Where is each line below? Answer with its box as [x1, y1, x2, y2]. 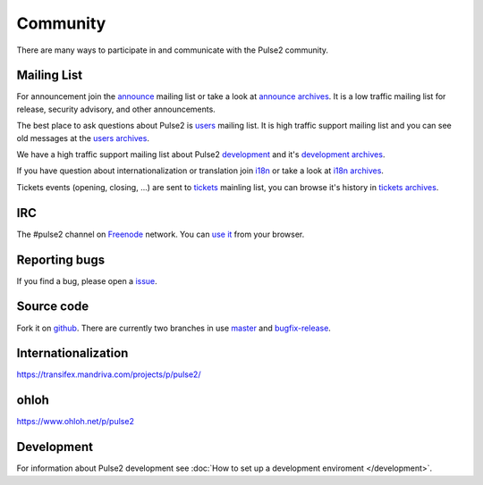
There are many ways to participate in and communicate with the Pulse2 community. [16, 45, 329, 55]
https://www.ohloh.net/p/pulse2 [16, 416, 134, 427]
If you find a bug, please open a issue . [16, 275, 158, 286]
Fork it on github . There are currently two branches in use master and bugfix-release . [16, 322, 331, 333]
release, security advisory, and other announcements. [16, 104, 216, 114]
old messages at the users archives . [16, 132, 149, 143]
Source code [16, 299, 89, 314]
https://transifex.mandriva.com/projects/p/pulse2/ [16, 369, 201, 380]
